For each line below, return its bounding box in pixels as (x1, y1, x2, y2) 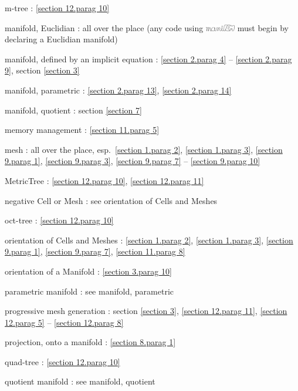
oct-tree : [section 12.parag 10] (5, 214, 114, 226)
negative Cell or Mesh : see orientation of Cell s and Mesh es (5, 194, 218, 206)
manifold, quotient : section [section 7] (5, 103, 142, 116)
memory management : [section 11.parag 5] (5, 123, 160, 136)
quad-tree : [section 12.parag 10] (5, 355, 120, 367)
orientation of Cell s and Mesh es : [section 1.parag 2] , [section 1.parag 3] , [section (5, 233, 293, 246)
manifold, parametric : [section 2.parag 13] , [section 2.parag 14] (5, 83, 232, 96)
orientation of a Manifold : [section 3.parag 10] (5, 265, 172, 277)
